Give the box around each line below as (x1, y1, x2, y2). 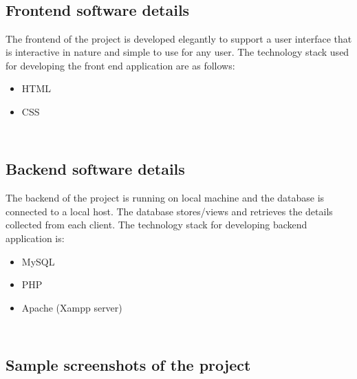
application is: (6, 230, 65, 245)
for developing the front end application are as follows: (6, 58, 235, 72)
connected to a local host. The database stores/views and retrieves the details (6, 204, 333, 218)
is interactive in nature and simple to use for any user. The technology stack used (6, 45, 349, 59)
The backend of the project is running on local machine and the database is (6, 191, 325, 205)
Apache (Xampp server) (21, 300, 122, 314)
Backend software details (6, 158, 185, 180)
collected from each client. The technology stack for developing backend (6, 217, 307, 232)
